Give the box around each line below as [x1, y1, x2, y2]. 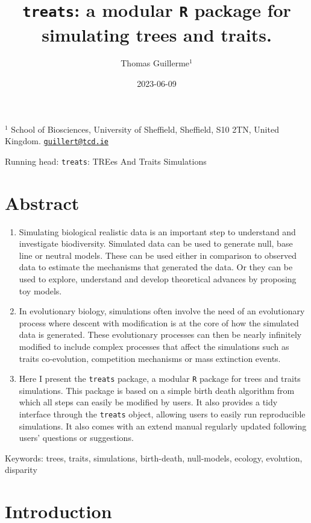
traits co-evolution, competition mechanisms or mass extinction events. [19, 352, 281, 364]
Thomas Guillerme [121, 57, 190, 69]
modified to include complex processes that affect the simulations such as [19, 340, 289, 352]
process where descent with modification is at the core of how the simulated [19, 316, 299, 329]
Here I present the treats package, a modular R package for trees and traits [19, 372, 301, 385]
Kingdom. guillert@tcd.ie [5, 135, 108, 147]
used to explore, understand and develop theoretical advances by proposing [19, 273, 297, 285]
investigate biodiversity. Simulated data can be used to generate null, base [19, 237, 293, 250]
